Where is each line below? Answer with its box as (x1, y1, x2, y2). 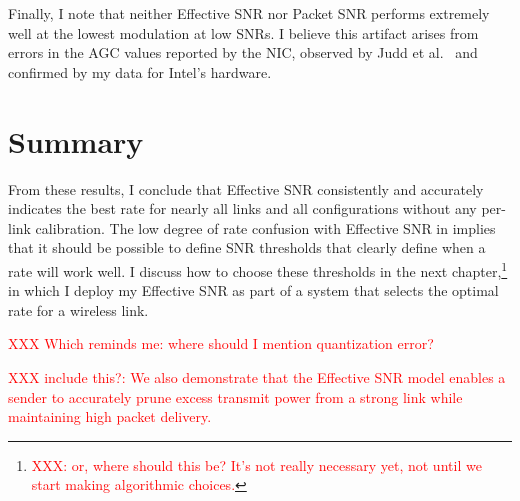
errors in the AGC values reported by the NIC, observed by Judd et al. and (8, 42, 478, 63)
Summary (8, 120, 144, 161)
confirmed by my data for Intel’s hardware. (8, 61, 272, 82)
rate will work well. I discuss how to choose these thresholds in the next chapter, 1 (8, 257, 508, 281)
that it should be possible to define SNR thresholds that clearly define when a (8, 237, 486, 258)
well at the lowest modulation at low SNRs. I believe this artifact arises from (8, 22, 479, 43)
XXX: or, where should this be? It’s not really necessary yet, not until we (31, 454, 482, 475)
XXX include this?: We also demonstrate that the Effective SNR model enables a (8, 366, 506, 387)
